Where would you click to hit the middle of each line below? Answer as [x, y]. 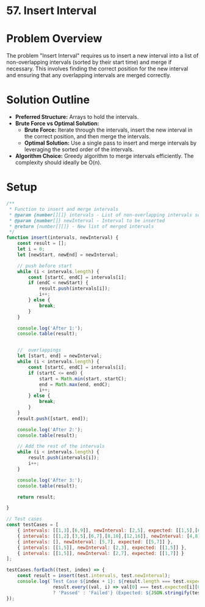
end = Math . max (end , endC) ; [75, 384]
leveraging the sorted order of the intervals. [79, 149]
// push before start [45, 266]
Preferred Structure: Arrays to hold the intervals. [77, 117]
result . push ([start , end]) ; [53, 418]
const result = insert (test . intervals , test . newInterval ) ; [94, 576]
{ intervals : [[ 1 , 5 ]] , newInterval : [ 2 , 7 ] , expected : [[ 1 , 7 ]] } [101, 553]
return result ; [37, 497]
